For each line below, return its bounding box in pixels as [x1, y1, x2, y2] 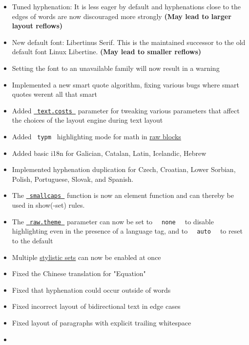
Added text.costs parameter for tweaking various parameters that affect [12, 105, 240, 115]
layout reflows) [12, 21, 63, 31]
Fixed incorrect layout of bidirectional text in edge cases [12, 301, 181, 311]
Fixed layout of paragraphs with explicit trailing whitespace [12, 317, 191, 327]
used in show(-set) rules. [12, 200, 85, 210]
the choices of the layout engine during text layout [12, 115, 163, 125]
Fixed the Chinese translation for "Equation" [12, 268, 146, 279]
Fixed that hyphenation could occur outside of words [12, 284, 171, 295]
